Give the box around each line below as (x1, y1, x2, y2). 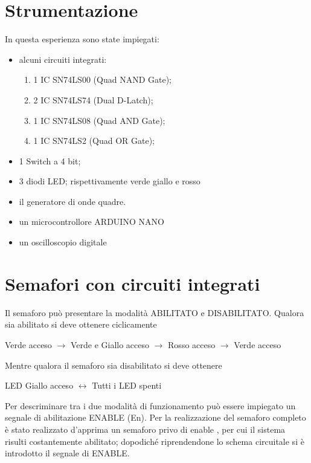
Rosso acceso (168, 338, 216, 351)
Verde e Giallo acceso (70, 338, 150, 351)
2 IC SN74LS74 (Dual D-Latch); (33, 93, 153, 106)
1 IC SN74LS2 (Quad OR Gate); (33, 134, 155, 147)
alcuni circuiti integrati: (19, 53, 107, 65)
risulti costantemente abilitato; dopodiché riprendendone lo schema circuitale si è (5, 435, 304, 447)
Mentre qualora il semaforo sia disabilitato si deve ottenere (5, 358, 222, 371)
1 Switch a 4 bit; (19, 154, 81, 167)
